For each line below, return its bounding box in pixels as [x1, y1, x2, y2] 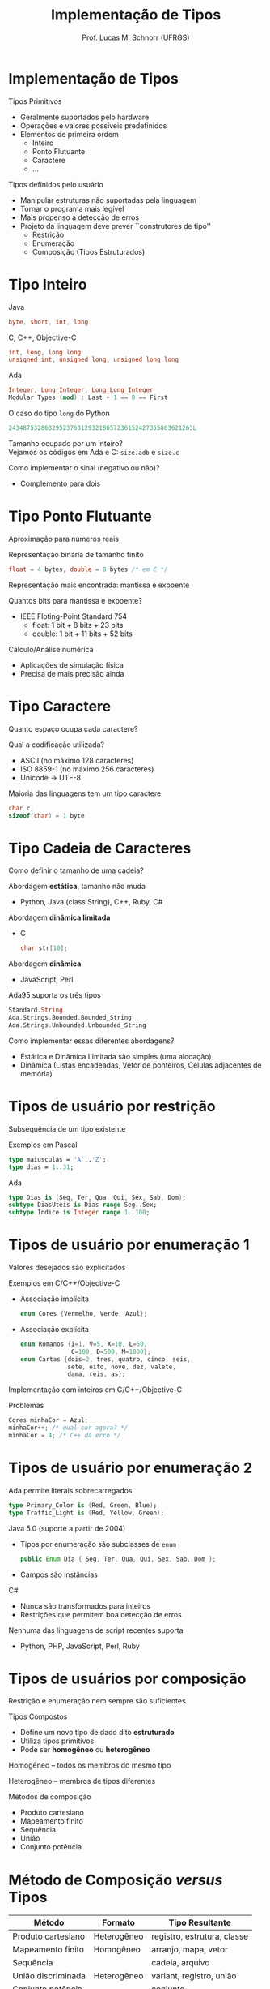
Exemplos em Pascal [8, 1140, 78, 1149]
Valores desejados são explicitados [8, 1263, 126, 1273]
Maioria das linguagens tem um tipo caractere [8, 788, 162, 798]
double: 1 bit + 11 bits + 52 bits [32, 629, 133, 638]
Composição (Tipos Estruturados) [32, 247, 146, 256]
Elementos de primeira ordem [19, 129, 119, 139]
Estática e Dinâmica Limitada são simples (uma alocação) [19, 1051, 212, 1061]
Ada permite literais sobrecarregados [8, 1485, 133, 1495]
